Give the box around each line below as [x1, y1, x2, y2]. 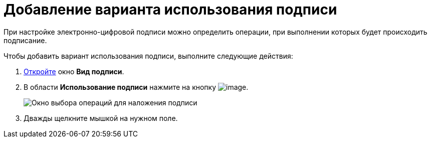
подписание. [4, 36, 47, 45]
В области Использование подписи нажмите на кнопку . [24, 82, 249, 91]
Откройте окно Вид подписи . [24, 67, 124, 76]
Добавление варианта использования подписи [4, 1, 337, 18]
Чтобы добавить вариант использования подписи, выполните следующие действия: [4, 51, 293, 60]
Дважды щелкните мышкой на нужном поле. [24, 113, 178, 122]
